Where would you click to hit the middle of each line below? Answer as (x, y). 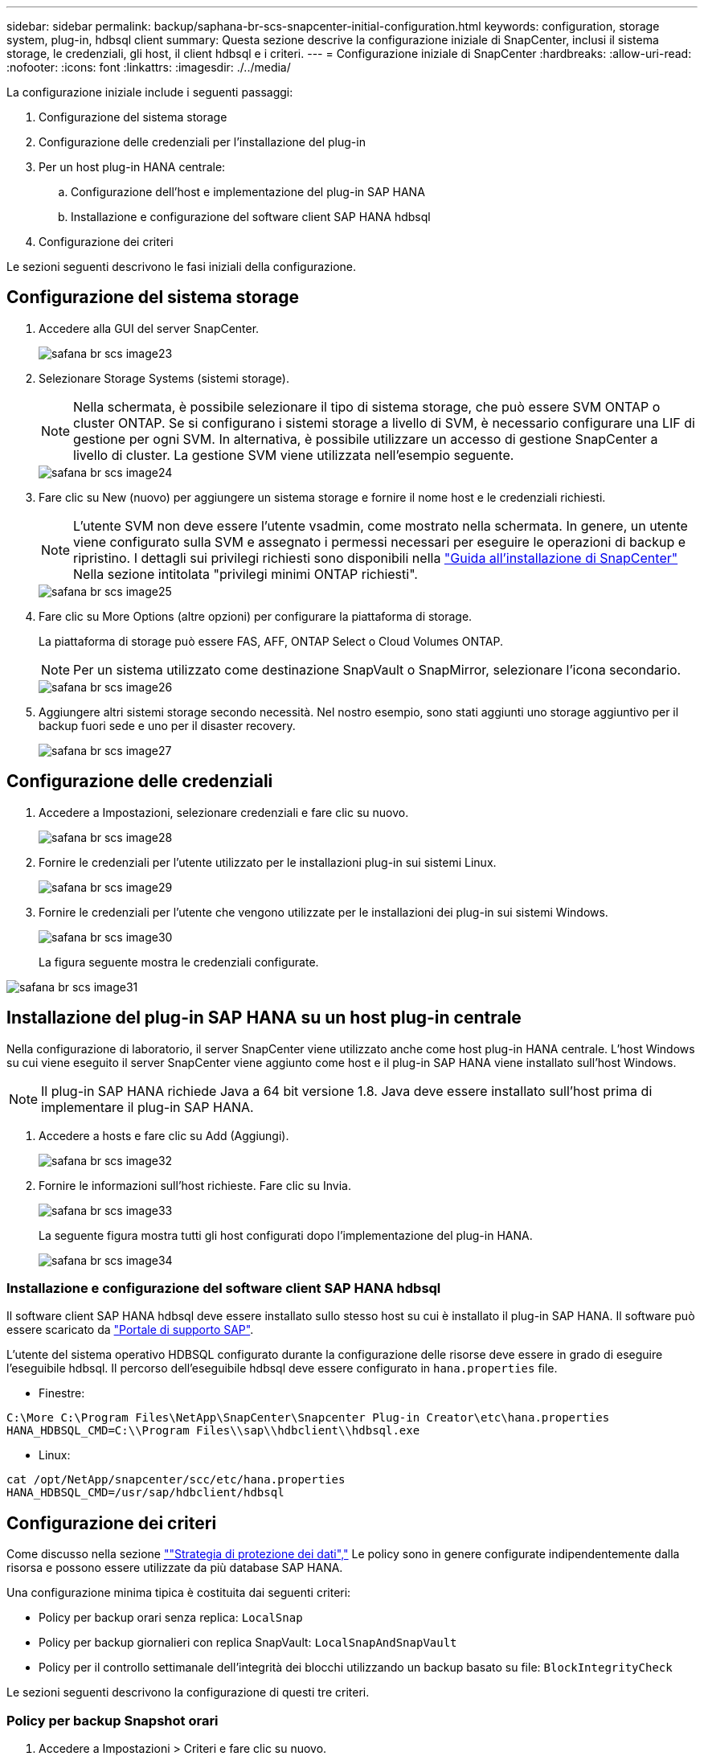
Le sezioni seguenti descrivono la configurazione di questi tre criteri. (188, 1692)
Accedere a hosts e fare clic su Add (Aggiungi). (164, 1135)
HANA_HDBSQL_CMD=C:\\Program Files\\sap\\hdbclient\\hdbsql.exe (213, 1431)
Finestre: (62, 1393)
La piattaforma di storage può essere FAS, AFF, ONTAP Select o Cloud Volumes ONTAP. (271, 641)
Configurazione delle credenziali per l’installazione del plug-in (202, 142)
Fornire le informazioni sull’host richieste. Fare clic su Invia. (195, 1185)
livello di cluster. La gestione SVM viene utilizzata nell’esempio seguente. (294, 455)
